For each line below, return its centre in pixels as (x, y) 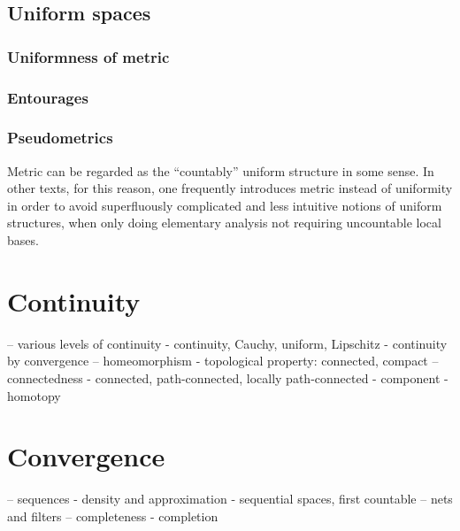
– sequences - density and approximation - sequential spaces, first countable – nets (230, 499)
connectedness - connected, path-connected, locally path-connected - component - (228, 377)
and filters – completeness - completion (113, 516)
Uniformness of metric (88, 56)
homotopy (34, 395)
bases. (23, 240)
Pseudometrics (60, 138)
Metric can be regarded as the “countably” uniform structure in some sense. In (221, 170)
